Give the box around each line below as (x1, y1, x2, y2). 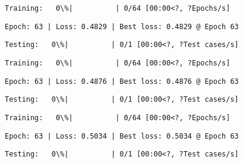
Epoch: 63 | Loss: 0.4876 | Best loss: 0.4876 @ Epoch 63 (5, 77, 239, 86)
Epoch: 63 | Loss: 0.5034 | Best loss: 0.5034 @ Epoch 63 (5, 131, 239, 140)
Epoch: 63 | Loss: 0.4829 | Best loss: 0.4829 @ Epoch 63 (5, 22, 239, 31)
